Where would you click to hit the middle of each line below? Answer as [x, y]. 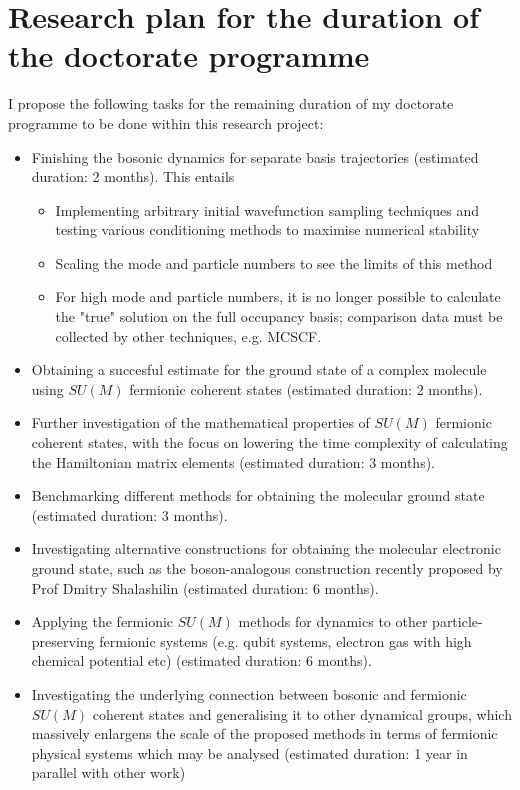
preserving [63, 640]
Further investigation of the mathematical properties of [200, 422]
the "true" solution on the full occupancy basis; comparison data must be [279, 316]
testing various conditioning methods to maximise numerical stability [267, 229]
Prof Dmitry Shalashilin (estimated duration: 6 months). [205, 587]
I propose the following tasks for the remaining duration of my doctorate [231, 103]
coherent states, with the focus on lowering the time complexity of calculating [269, 442]
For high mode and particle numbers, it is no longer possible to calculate [278, 296]
